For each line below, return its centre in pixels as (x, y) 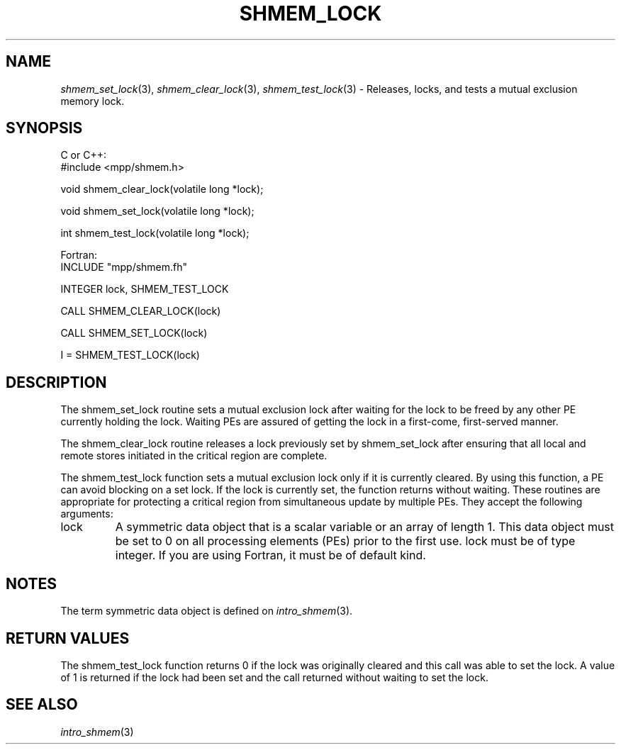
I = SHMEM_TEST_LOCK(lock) (130, 355)
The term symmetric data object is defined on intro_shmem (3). (207, 611)
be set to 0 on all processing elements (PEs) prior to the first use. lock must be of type (345, 541)
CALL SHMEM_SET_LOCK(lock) (134, 333)
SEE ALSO (42, 705)
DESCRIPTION (56, 382)
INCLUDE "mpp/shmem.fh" (124, 267)
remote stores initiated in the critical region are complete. (194, 456)
